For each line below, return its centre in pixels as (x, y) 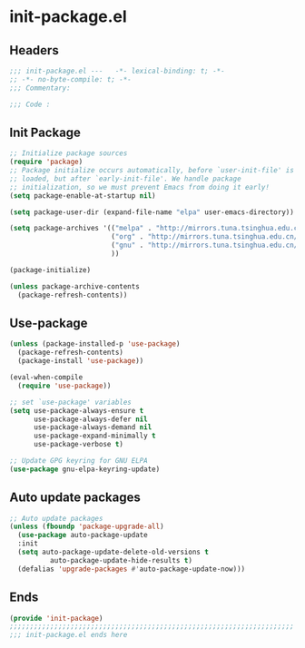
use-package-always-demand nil (93, 427)
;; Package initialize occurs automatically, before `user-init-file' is (152, 171)
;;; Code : (30, 104)
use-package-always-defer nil (90, 419)
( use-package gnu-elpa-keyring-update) (85, 469)
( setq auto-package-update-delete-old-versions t (113, 552)
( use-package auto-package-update (83, 535)
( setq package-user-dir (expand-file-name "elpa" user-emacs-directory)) (152, 212)
